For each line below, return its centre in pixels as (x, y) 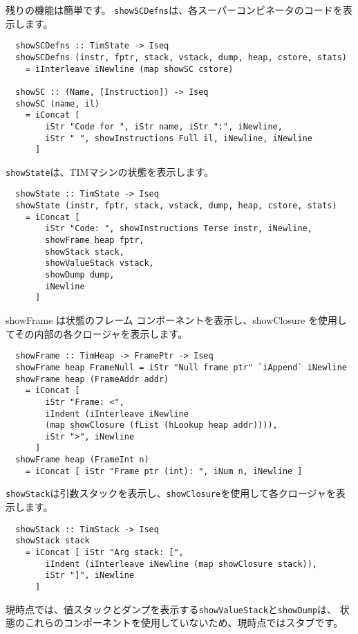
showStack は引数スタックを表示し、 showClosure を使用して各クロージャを (171, 493)
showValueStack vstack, (100, 263)
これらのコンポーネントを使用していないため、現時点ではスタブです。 (184, 623)
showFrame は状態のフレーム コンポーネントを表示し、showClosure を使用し (176, 320)
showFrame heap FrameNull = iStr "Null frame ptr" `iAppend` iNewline (181, 367)
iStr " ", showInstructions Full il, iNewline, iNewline (179, 138)
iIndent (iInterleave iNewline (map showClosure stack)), (181, 564)
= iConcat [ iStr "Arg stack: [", (104, 552)
